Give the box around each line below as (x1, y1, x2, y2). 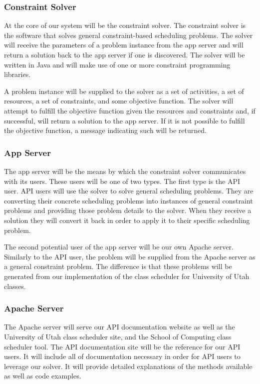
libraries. (4, 69, 31, 79)
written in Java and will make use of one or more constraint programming (4, 59, 231, 69)
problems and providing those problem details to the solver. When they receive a (4, 205, 252, 215)
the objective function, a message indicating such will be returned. (4, 125, 207, 135)
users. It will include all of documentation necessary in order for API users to (4, 351, 241, 361)
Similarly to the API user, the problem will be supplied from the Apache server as (4, 251, 256, 261)
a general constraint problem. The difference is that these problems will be (4, 261, 232, 271)
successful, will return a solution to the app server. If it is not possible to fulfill (4, 115, 245, 125)
